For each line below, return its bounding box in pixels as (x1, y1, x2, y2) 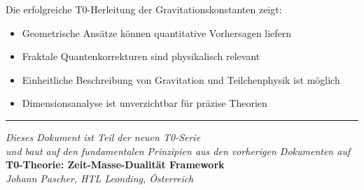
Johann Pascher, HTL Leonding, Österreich (6, 170, 194, 185)
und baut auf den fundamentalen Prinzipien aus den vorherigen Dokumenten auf (6, 143, 351, 158)
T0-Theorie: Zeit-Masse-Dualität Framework (6, 157, 225, 172)
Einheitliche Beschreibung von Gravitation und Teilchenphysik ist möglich (22, 72, 340, 87)
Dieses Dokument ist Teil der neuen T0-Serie (6, 129, 201, 144)
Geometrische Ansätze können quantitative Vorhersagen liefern (22, 25, 292, 40)
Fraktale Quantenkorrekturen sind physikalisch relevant (22, 49, 260, 64)
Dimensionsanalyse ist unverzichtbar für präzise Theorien (22, 96, 267, 110)
